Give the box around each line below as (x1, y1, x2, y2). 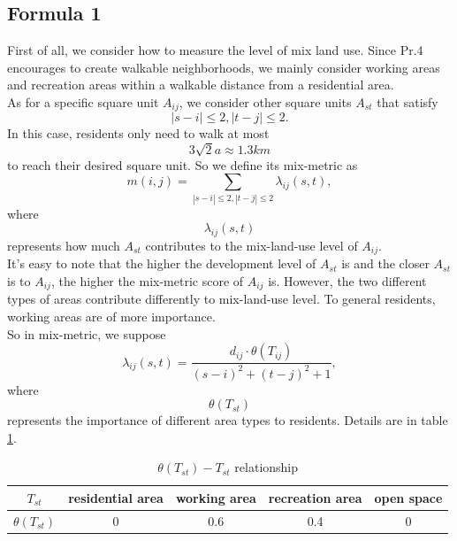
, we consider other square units (179, 92, 352, 111)
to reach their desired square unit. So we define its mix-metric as (7, 155, 358, 174)
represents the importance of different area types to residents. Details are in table (7, 411, 448, 429)
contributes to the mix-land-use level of (145, 236, 358, 254)
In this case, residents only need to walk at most (7, 124, 270, 143)
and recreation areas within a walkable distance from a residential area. (7, 75, 394, 94)
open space (374, 488, 443, 506)
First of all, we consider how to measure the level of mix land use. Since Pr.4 (7, 41, 423, 59)
